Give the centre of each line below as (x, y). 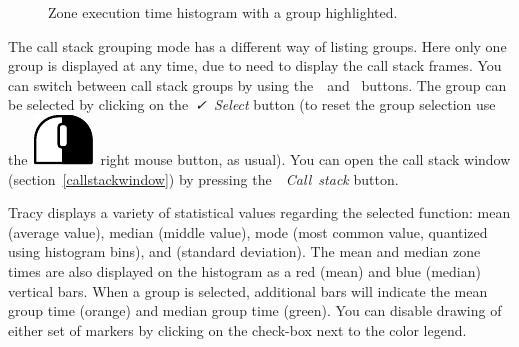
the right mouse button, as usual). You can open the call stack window (259, 158)
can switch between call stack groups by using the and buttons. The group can (257, 84)
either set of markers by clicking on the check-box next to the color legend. (237, 329)
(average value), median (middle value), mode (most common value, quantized (248, 231)
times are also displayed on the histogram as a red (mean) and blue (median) (244, 270)
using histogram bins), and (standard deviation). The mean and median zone (244, 251)
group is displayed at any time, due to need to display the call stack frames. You (255, 65)
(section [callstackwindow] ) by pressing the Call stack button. (203, 178)
